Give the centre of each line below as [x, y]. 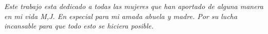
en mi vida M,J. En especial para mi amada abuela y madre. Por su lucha [121, 16]
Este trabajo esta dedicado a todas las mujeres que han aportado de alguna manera [134, 6]
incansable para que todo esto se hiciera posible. [79, 26]
